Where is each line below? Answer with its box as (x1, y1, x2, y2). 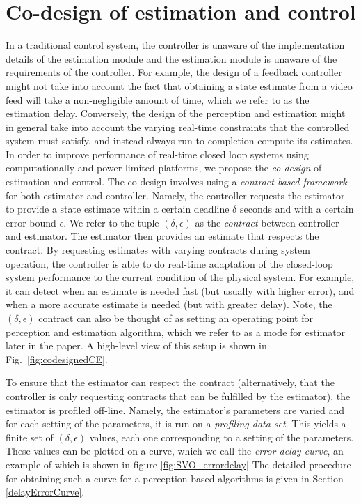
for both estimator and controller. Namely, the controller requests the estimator (6, 188, 345, 202)
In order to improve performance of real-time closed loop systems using (6, 146, 309, 161)
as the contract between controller (195, 215, 339, 229)
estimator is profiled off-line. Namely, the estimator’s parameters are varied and (6, 402, 345, 417)
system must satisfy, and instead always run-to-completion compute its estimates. (6, 133, 353, 148)
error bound (6, 215, 56, 229)
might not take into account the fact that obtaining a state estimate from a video (6, 78, 353, 93)
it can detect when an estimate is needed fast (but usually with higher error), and (6, 283, 355, 298)
